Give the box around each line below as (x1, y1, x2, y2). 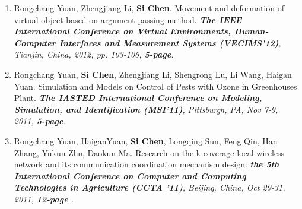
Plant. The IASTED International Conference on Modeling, (14, 91, 262, 104)
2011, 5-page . (14, 115, 66, 127)
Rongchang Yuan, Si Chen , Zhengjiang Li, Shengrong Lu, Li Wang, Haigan (14, 68, 292, 80)
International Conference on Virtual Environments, (14, 25, 231, 37)
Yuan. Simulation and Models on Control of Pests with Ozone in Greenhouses (14, 80, 297, 92)
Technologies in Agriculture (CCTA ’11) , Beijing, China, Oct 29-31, (14, 181, 285, 194)
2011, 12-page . (14, 192, 74, 205)
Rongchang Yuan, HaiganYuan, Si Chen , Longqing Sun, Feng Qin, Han (14, 134, 278, 147)
